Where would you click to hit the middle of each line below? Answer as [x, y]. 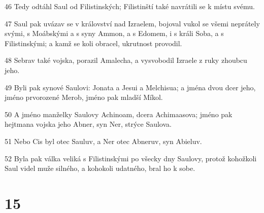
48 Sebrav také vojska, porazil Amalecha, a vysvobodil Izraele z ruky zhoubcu [126, 60]
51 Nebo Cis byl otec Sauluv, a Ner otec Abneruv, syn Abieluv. [103, 141]
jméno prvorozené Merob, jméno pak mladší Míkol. [84, 97]
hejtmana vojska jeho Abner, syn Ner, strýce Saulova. [88, 124]
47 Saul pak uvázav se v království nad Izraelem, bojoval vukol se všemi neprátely [132, 23]
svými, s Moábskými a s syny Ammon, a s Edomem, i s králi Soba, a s [114, 33]
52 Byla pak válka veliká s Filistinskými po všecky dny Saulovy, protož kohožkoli [131, 158]
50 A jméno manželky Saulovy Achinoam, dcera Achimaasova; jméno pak [119, 114]
